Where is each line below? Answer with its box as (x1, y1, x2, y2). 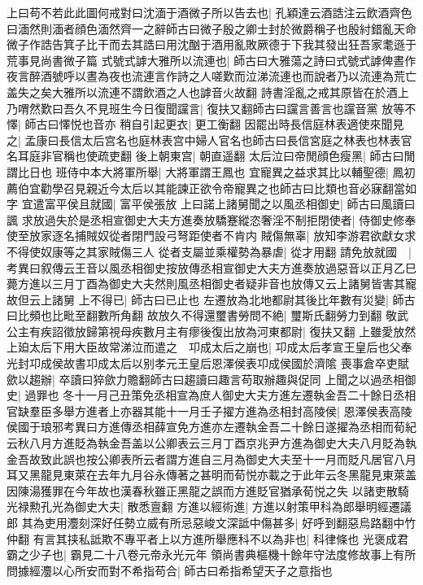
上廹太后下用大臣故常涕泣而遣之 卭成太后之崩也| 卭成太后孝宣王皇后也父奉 (7, 338, 412, 356)
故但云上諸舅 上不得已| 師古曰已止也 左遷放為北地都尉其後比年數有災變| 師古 (7, 290, 416, 308)
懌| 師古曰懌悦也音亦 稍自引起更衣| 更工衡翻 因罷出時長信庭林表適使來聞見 (7, 116, 404, 133)
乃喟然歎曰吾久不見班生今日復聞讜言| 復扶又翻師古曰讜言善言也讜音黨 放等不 (7, 99, 416, 116)
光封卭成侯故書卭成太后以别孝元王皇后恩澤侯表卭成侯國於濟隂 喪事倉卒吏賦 (7, 355, 409, 372)
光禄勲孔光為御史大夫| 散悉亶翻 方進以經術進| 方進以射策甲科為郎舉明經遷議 (7, 498, 412, 515)
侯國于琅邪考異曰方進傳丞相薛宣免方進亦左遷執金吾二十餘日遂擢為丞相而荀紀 (7, 418, 416, 435)
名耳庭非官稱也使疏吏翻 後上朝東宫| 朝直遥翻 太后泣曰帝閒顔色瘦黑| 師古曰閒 (7, 147, 416, 164)
